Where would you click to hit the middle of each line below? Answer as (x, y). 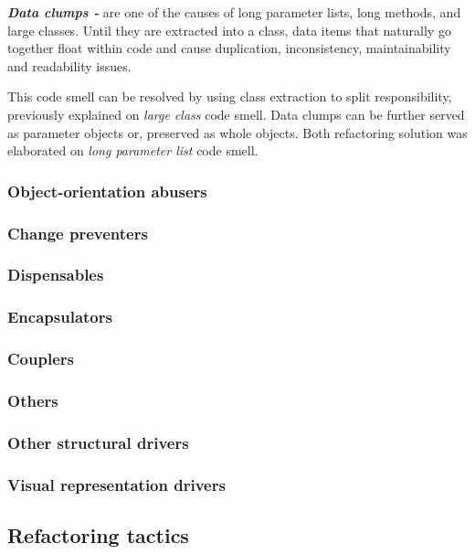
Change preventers (78, 233)
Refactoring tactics (98, 534)
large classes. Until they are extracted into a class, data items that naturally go (229, 30)
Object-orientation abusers (107, 191)
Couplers (41, 359)
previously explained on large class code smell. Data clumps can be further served (236, 114)
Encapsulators (60, 317)
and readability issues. (69, 65)
